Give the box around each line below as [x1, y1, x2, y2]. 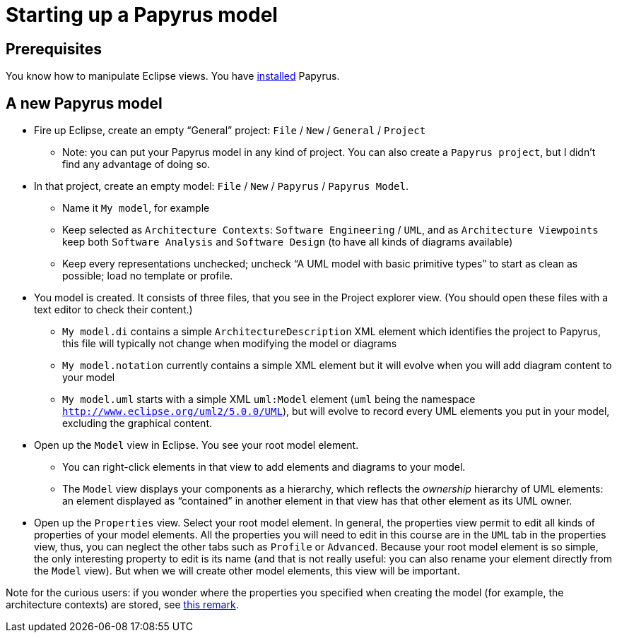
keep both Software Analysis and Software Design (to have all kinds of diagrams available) [62, 236, 513, 248]
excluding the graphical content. [62, 417, 212, 430]
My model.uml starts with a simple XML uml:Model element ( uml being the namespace [62, 393, 476, 406]
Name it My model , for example [62, 202, 210, 215]
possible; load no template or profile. [62, 270, 233, 282]
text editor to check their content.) [34, 303, 193, 316]
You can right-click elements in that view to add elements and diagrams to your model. [62, 461, 466, 474]
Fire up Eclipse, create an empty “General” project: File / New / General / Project [34, 124, 426, 137]
